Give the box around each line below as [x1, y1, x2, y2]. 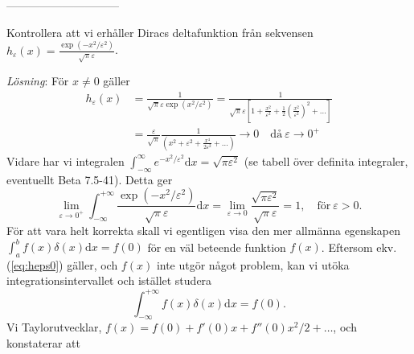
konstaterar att [6, 334, 80, 351]
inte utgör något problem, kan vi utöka [156, 256, 350, 273]
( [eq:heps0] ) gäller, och [6, 256, 118, 273]
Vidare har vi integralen [6, 152, 125, 169]
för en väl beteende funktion [147, 238, 286, 255]
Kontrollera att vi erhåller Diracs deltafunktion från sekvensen [6, 23, 314, 40]
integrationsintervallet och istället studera [6, 272, 212, 289]
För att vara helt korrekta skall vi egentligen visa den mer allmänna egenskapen [6, 221, 400, 238]
